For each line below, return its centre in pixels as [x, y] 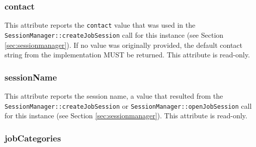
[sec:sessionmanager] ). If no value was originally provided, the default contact [124, 45]
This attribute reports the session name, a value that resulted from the [114, 95]
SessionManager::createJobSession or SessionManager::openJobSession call [128, 105]
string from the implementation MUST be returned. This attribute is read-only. [127, 55]
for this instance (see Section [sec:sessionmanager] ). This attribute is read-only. [126, 116]
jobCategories [33, 138]
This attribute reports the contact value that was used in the [100, 25]
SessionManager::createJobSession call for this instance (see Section [114, 34]
